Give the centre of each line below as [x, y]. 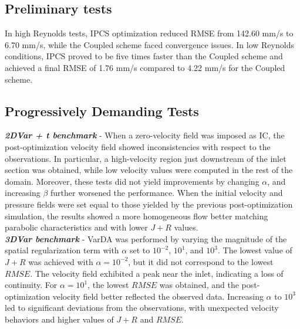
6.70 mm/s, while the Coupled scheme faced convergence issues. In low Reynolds [149, 44]
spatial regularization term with [62, 250]
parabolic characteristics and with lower [76, 227]
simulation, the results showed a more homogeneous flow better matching [136, 216]
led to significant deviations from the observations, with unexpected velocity [142, 308]
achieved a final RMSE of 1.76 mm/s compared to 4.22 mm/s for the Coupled [145, 67]
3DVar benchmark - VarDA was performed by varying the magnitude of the [146, 238]
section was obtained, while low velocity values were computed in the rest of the [149, 170]
